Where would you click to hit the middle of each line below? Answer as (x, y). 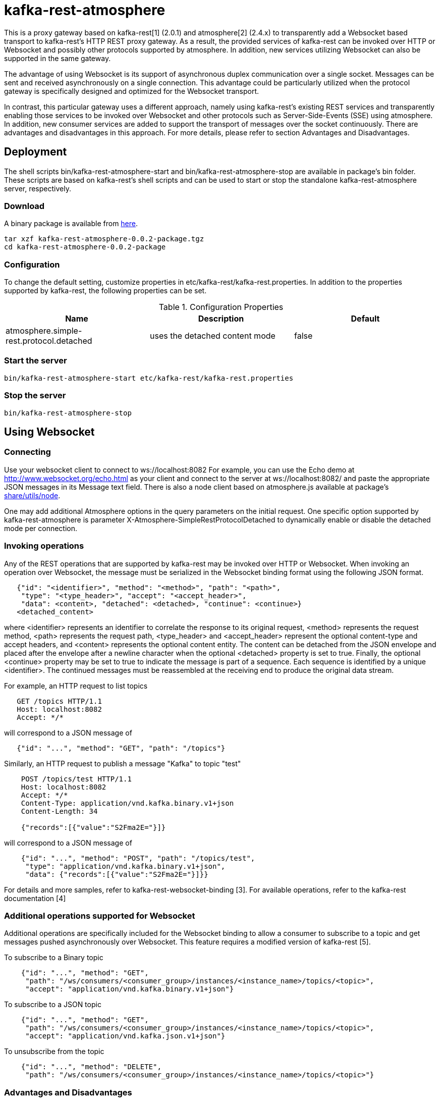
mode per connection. (41, 528)
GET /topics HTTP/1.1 (59, 701)
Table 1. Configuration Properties (221, 307)
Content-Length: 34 (59, 811)
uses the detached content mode (212, 336)
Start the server (36, 361)
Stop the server (35, 396)
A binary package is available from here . (71, 224)
